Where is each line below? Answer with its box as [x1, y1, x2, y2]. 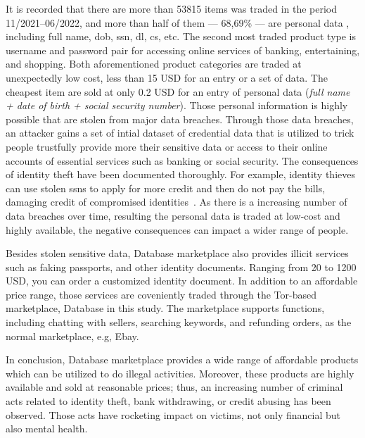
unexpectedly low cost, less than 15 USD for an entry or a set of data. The [6, 70, 328, 85]
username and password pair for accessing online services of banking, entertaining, [6, 42, 360, 57]
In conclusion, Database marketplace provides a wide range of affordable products [6, 352, 359, 367]
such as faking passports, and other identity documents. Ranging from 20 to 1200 [6, 259, 357, 274]
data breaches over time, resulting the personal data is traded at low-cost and [6, 208, 340, 223]
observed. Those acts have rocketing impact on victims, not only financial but [6, 407, 340, 422]
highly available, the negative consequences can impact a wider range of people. [6, 222, 349, 237]
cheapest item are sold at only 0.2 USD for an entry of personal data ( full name [6, 84, 350, 99]
